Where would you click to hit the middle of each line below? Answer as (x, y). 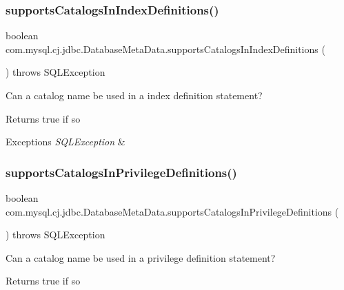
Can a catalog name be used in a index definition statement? (134, 95)
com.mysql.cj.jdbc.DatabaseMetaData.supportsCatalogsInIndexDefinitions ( (165, 49)
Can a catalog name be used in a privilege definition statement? (141, 257)
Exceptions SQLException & (65, 142)
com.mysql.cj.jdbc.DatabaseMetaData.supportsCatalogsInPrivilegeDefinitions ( (172, 211)
